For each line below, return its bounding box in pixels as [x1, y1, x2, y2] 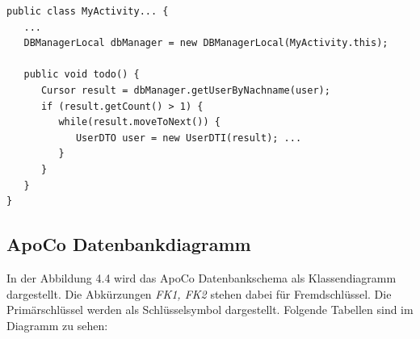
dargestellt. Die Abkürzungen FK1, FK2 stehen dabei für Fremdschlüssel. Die [6, 285, 392, 302]
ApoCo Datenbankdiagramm [6, 232, 251, 257]
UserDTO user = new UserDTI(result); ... [75, 132, 302, 144]
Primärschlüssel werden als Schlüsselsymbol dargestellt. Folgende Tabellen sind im [6, 301, 414, 318]
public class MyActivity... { [6, 6, 169, 17]
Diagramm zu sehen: [6, 316, 108, 333]
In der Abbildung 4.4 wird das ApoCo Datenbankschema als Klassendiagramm [6, 269, 397, 286]
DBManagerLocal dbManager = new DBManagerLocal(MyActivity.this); [23, 37, 388, 49]
